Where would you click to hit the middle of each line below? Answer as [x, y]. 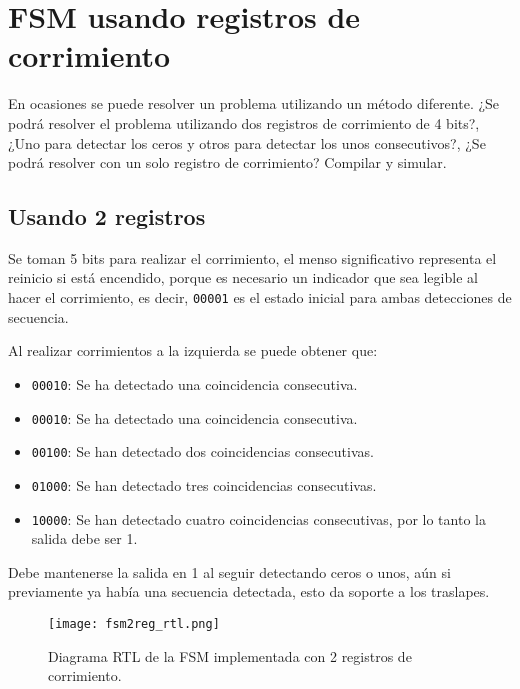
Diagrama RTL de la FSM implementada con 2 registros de [230, 655]
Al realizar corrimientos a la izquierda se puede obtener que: [193, 350]
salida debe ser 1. [84, 538]
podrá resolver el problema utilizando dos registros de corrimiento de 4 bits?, [244, 122]
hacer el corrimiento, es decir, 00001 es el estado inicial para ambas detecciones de [260, 297]
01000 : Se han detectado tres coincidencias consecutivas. [204, 484]
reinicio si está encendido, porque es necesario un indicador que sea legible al [243, 277]
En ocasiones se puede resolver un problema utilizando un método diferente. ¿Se [254, 103]
